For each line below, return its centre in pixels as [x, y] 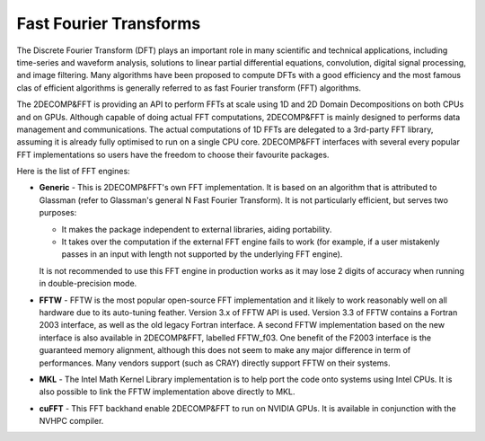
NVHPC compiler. [71, 421]
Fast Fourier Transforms [109, 23]
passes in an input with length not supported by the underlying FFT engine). [202, 254]
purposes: [58, 213]
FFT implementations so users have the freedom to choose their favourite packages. [173, 154]
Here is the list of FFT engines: [73, 172]
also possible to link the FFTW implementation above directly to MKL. [167, 392]
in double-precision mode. [88, 284]
